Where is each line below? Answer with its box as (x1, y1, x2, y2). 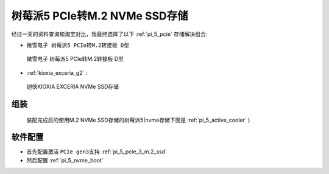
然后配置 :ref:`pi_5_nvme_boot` (26, 156, 104, 164)
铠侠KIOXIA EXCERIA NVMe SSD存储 (26, 83, 119, 91)
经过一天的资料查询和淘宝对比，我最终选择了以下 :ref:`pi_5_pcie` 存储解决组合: (11, 30, 208, 38)
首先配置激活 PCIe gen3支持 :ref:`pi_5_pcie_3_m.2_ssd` (26, 148, 168, 155)
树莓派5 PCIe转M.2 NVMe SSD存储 (11, 9, 188, 23)
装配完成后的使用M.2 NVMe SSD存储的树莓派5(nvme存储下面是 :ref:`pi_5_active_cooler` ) (26, 116, 250, 124)
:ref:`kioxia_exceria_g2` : (26, 69, 88, 76)
